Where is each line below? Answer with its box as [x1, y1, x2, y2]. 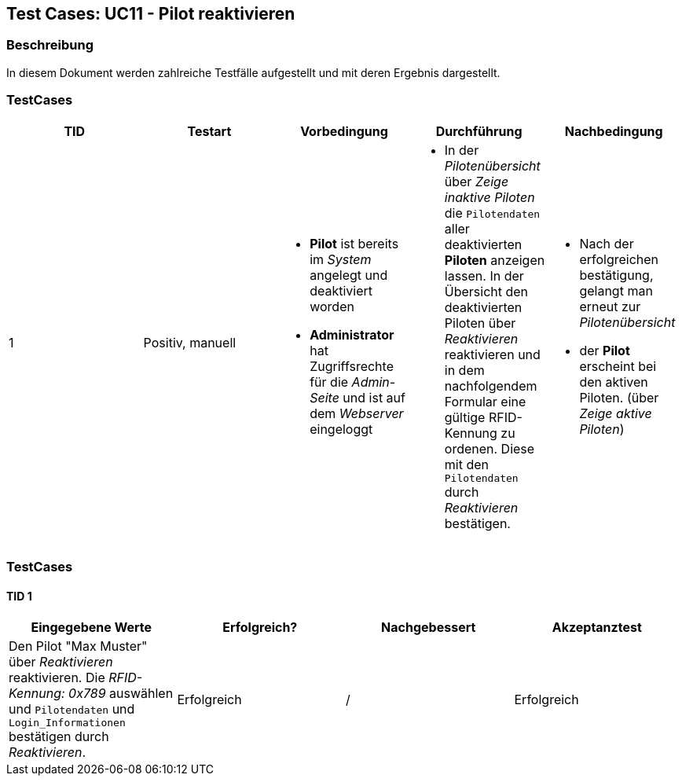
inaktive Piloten [444, 189, 535, 205]
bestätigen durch [9, 729, 109, 745]
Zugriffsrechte [310, 358, 394, 375]
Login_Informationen [9, 717, 126, 729]
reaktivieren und [444, 346, 541, 362]
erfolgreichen [579, 251, 659, 268]
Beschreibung [6, 37, 94, 53]
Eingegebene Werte [31, 619, 152, 636]
